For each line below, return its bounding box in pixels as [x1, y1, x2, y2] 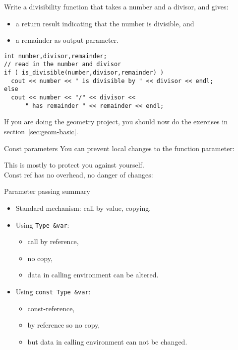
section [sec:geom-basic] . [4, 126, 78, 136]
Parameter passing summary [4, 186, 90, 196]
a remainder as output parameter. [15, 35, 119, 45]
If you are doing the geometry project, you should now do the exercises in [4, 116, 228, 127]
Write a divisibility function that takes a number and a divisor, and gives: [4, 1, 229, 11]
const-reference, [27, 303, 75, 313]
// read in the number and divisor [4, 61, 121, 68]
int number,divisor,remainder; [4, 52, 107, 60]
